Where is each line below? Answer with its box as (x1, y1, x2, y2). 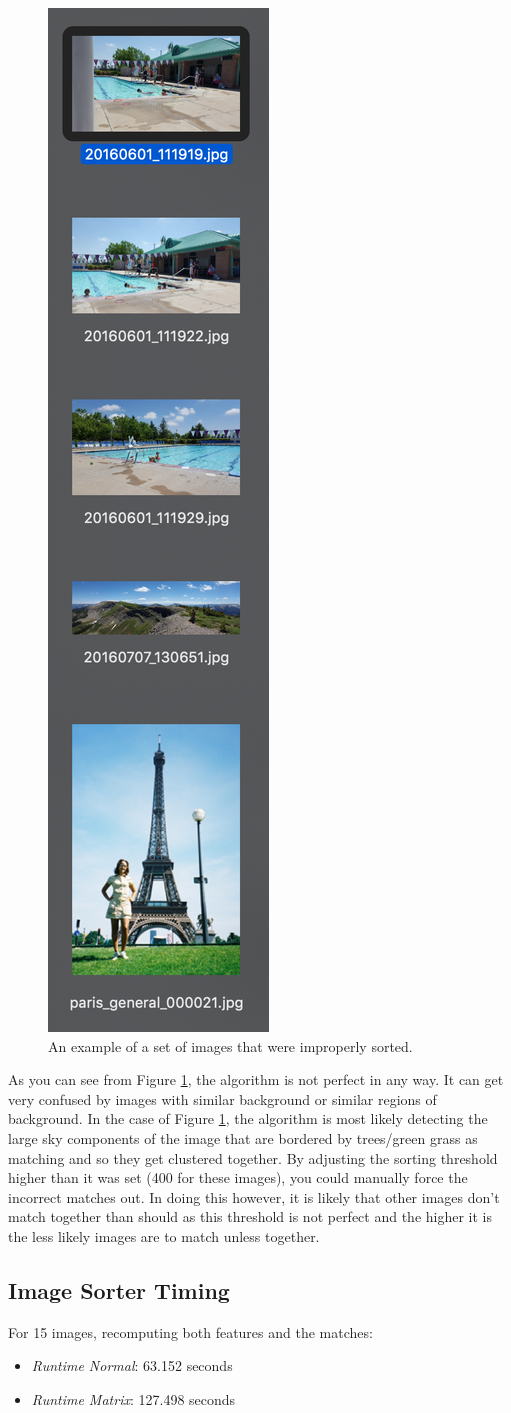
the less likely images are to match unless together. (8, 1225, 320, 1246)
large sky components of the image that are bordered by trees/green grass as (8, 1127, 478, 1148)
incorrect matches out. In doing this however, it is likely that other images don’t (8, 1186, 500, 1207)
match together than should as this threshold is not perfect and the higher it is (8, 1206, 493, 1227)
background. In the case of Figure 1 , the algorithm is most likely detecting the (8, 1108, 488, 1129)
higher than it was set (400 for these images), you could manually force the (8, 1167, 468, 1188)
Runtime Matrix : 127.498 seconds (31, 1388, 236, 1409)
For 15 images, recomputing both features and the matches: (8, 1321, 373, 1342)
